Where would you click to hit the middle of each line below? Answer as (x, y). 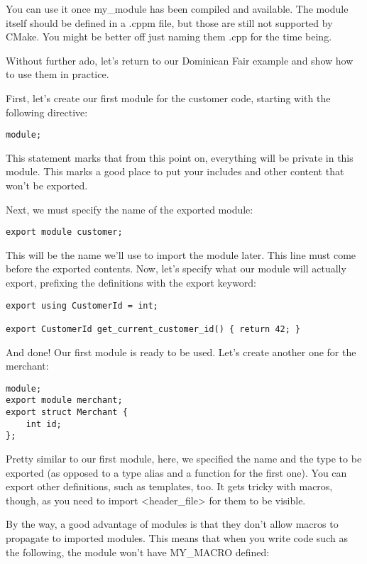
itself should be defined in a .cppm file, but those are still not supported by (169, 22)
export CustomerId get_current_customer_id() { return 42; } (153, 329)
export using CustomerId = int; (82, 305)
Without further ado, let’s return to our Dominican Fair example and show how (180, 60)
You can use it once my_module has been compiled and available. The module (177, 9)
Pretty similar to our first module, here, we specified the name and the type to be (184, 459)
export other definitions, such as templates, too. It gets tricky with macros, (169, 486)
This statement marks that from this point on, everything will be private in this (180, 157)
